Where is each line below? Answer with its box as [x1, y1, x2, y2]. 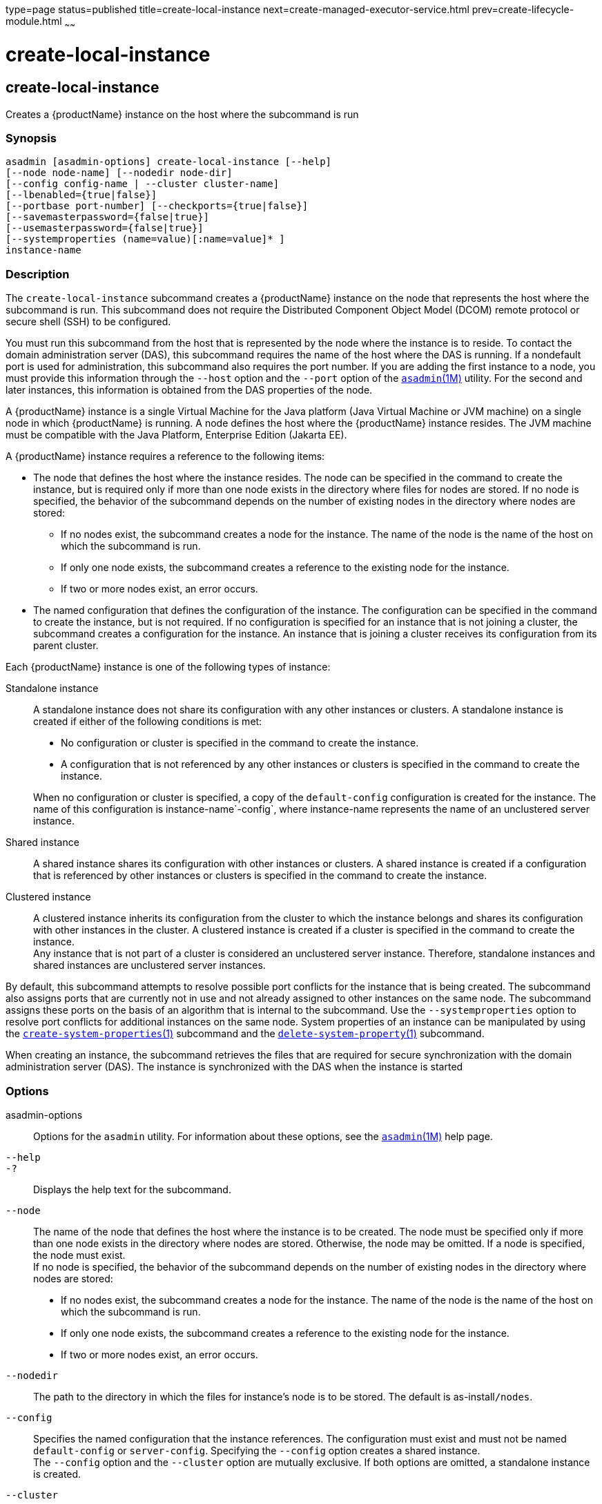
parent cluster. [33, 639, 99, 652]
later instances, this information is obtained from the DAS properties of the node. [6, 384, 373, 396]
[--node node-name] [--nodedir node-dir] [6, 167, 233, 179]
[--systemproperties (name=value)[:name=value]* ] [6, 233, 285, 245]
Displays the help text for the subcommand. [33, 1183, 231, 1195]
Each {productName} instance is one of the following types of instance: [6, 661, 331, 673]
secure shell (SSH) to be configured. [6, 316, 171, 328]
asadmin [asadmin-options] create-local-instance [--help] [6, 156, 332, 168]
